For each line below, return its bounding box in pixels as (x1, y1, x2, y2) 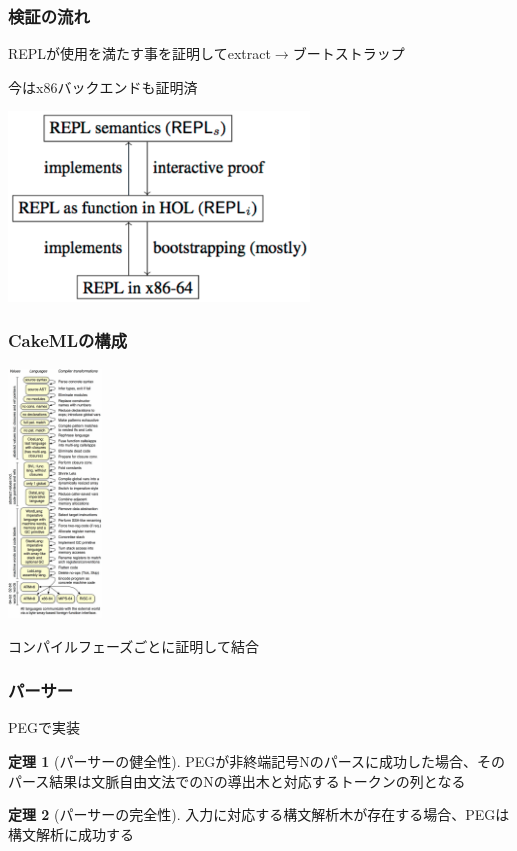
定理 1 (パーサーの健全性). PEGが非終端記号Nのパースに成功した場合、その (8, 750, 506, 771)
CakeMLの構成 (8, 328, 128, 353)
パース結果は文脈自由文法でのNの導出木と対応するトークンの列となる (8, 770, 466, 791)
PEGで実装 (8, 717, 81, 738)
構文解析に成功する (8, 823, 134, 844)
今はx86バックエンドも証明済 (8, 76, 198, 97)
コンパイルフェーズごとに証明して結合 (8, 635, 259, 656)
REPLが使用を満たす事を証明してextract (8, 43, 271, 64)
